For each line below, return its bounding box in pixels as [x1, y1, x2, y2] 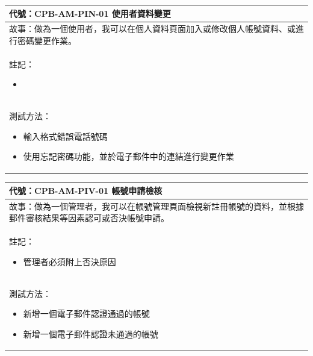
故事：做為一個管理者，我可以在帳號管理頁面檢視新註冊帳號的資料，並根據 [9, 199, 304, 212]
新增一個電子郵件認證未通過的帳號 [23, 327, 158, 340]
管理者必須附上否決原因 [23, 255, 116, 267]
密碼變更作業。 [17, 34, 76, 46]
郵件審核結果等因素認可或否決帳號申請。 [9, 211, 169, 224]
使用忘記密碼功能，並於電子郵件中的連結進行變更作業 [23, 150, 234, 163]
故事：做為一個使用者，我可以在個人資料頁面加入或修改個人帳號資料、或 [9, 22, 296, 35]
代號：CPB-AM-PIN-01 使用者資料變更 [9, 7, 171, 19]
